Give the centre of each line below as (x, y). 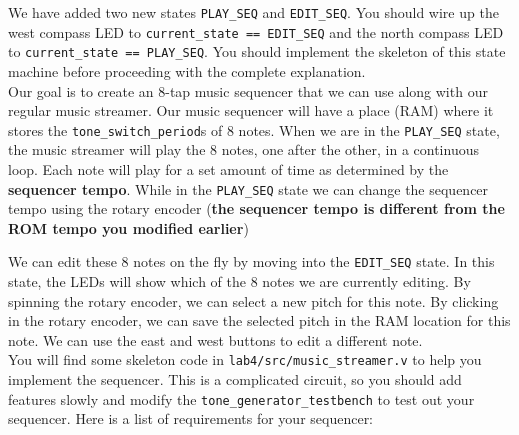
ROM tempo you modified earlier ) (128, 227)
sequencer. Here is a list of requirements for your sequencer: (191, 418)
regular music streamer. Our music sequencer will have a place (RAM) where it (251, 110)
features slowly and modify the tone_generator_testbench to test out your (241, 398)
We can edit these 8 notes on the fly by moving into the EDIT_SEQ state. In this (251, 261)
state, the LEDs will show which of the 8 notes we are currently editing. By (239, 281)
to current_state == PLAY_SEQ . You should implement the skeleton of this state (257, 51)
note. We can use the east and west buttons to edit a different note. (215, 339)
